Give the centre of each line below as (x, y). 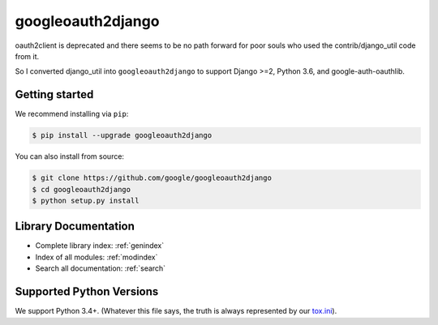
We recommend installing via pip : (72, 114)
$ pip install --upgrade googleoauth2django (122, 135)
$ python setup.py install (86, 200)
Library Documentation (75, 227)
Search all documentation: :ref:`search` (101, 268)
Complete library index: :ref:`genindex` (100, 246)
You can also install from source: (70, 156)
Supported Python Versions (87, 292)
